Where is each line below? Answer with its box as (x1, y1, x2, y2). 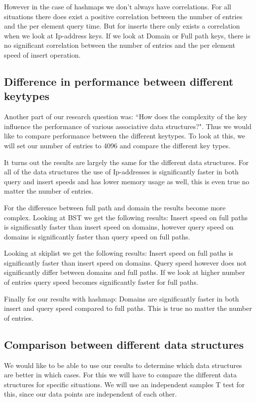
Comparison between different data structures (4, 336, 244, 352)
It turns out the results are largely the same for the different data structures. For (4, 157, 249, 167)
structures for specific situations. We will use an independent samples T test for (4, 379, 245, 389)
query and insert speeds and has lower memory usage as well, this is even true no (4, 176, 250, 186)
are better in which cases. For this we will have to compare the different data (4, 369, 237, 380)
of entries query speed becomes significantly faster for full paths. (4, 277, 198, 287)
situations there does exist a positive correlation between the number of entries (4, 11, 243, 21)
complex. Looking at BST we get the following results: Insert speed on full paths (4, 212, 248, 222)
